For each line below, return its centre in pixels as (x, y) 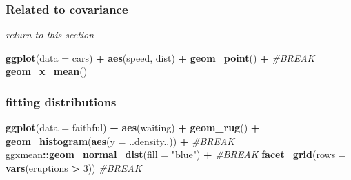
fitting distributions (61, 101)
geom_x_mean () (47, 71)
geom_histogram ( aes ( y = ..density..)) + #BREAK (120, 140)
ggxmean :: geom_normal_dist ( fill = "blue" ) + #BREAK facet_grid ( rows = (176, 154)
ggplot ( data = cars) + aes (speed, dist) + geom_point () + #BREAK (160, 57)
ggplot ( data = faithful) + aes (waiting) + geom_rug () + (133, 127)
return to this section (50, 35)
